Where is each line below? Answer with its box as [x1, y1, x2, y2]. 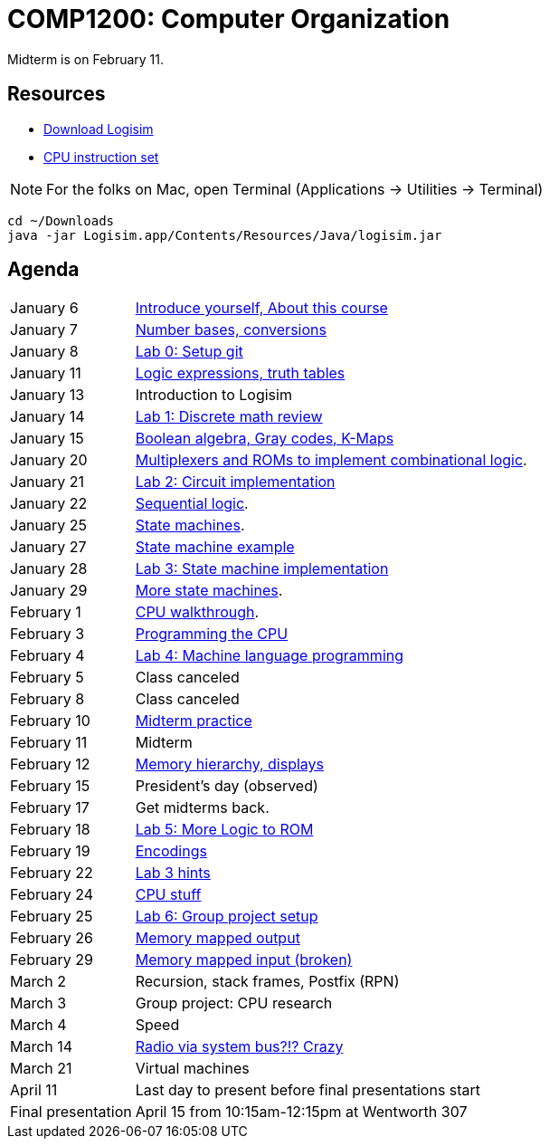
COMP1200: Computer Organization [7, 4, 450, 34]
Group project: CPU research [135, 994, 333, 1013]
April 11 [10, 1081, 58, 1100]
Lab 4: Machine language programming [135, 646, 404, 665]
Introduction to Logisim [135, 386, 292, 405]
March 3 [10, 994, 67, 1013]
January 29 [10, 581, 88, 600]
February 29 [10, 950, 93, 969]
